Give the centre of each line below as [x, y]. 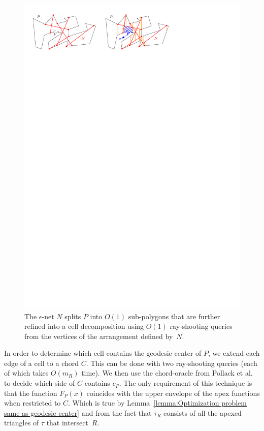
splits [73, 316]
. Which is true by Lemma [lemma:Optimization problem [157, 403]
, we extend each [234, 353]
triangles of [22, 423]
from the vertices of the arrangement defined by [99, 336]
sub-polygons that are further [174, 316]
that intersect [67, 423]
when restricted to [32, 403]
